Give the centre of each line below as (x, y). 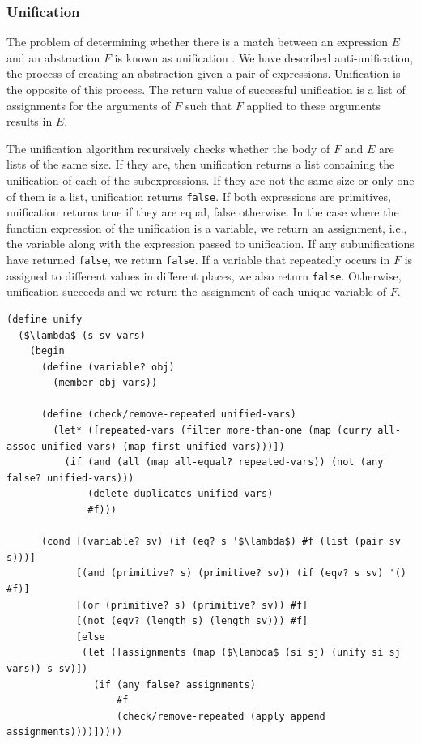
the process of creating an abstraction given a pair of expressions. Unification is (204, 73)
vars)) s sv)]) (47, 668)
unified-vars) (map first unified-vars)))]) (163, 446)
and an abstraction (53, 57)
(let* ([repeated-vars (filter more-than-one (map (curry (213, 431)
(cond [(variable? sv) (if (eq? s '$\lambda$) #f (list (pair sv (221, 542)
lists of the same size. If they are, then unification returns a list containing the (201, 164)
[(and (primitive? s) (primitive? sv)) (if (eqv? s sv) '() (241, 573)
